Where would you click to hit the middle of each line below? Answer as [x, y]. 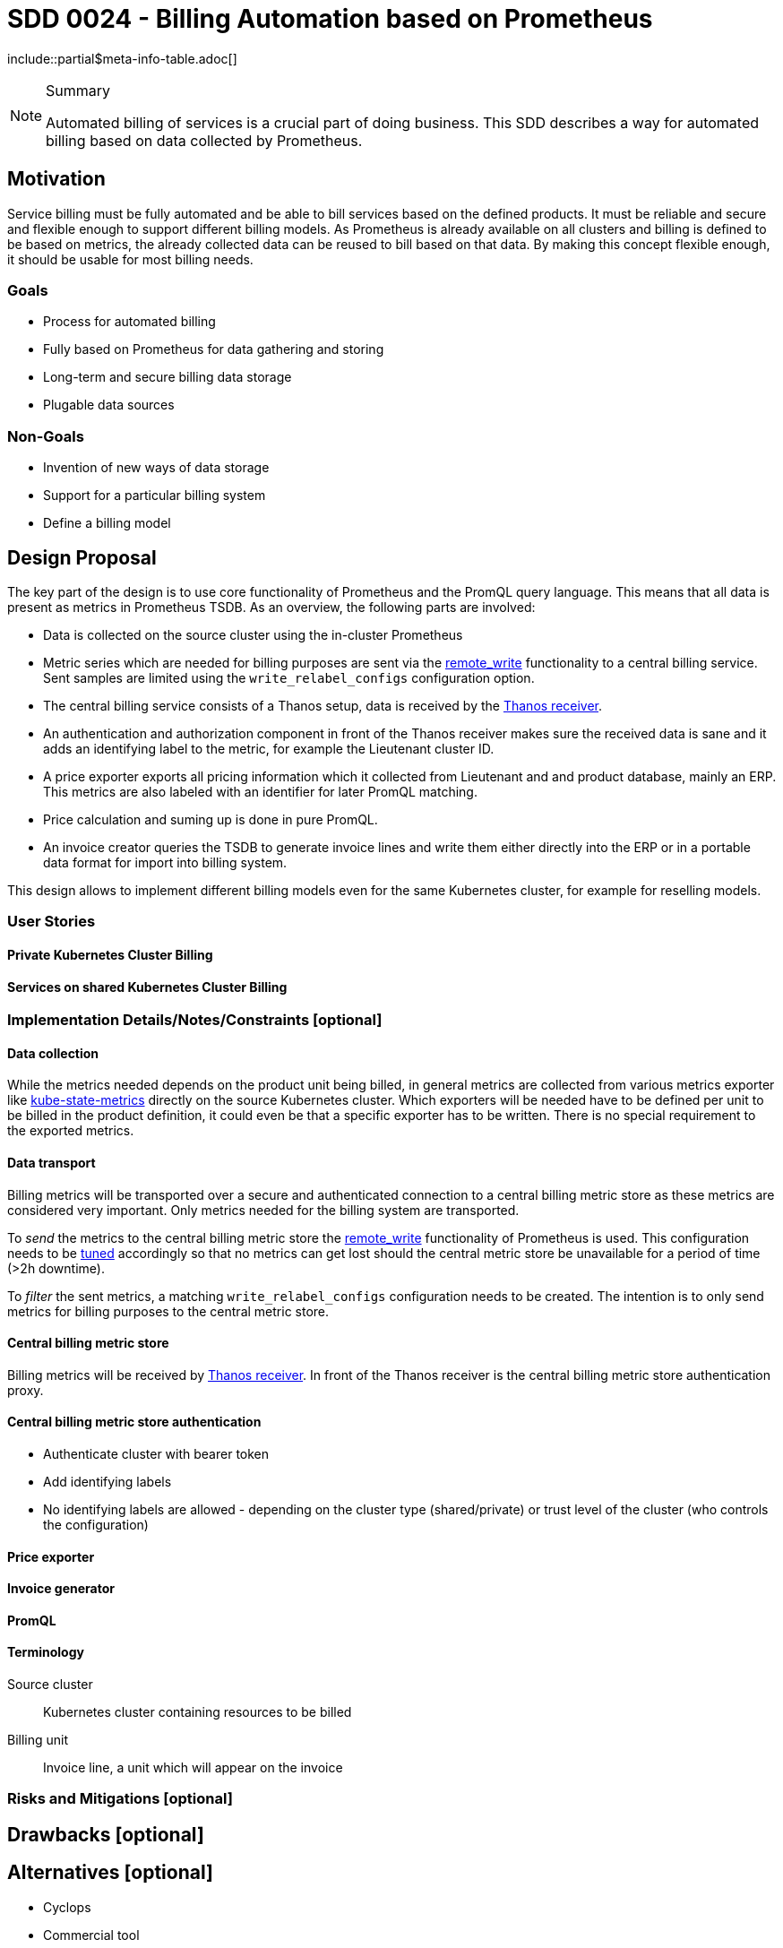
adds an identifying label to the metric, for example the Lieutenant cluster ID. [269, 748]
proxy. [26, 1390]
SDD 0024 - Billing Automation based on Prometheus [330, 19]
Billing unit [38, 1740]
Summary [78, 90]
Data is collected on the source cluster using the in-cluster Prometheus [253, 634]
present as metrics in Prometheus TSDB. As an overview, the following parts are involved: [271, 607]
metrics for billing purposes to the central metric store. [168, 1311]
